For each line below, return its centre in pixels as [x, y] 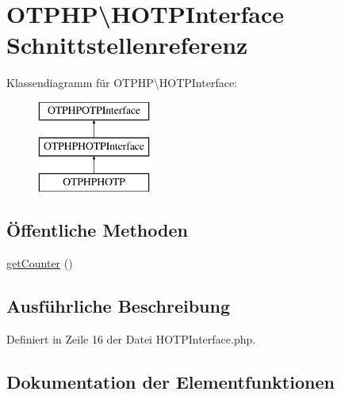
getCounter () [40, 263]
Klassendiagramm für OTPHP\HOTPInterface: [122, 83]
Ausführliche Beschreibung [118, 306]
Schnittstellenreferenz [127, 45]
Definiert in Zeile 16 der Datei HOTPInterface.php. [131, 338]
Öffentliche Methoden [97, 230]
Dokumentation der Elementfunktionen [170, 381]
